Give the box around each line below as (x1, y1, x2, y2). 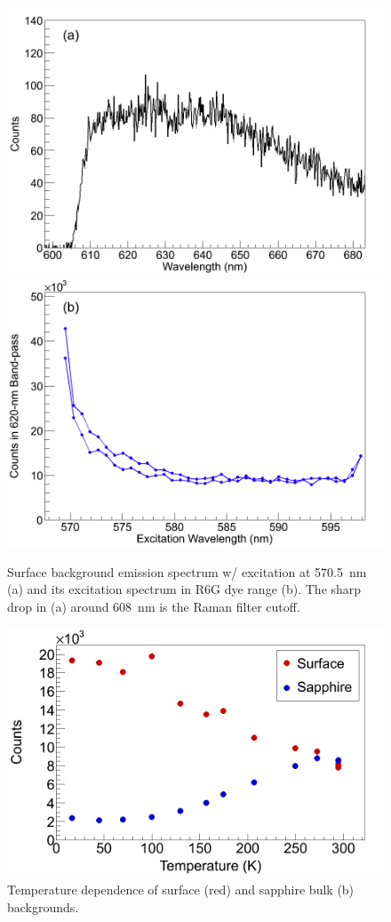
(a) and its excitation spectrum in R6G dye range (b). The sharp (7, 580, 362, 598)
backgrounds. (7, 897, 79, 916)
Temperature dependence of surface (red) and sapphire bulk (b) (7, 880, 355, 899)
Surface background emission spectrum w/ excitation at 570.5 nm (7, 562, 367, 581)
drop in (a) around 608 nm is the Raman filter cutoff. (7, 597, 300, 615)
